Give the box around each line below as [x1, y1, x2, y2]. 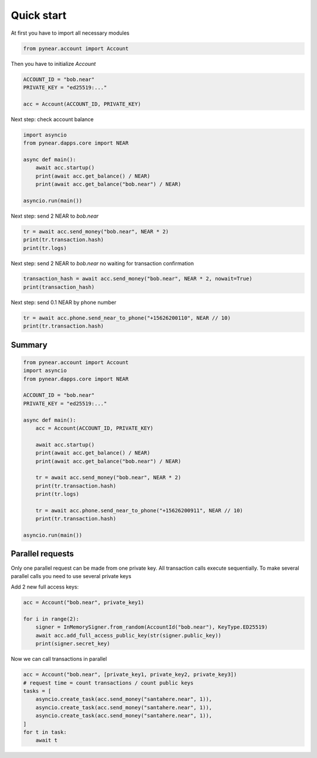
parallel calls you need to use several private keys [11, 572, 131, 579]
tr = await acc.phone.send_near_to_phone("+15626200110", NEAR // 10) [23, 315, 231, 321]
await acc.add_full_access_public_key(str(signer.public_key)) [35, 632, 222, 639]
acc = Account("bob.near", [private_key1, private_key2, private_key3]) [23, 671, 237, 678]
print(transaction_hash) [23, 283, 95, 290]
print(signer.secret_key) [35, 640, 110, 647]
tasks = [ [23, 688, 52, 694]
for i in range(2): [23, 616, 79, 623]
